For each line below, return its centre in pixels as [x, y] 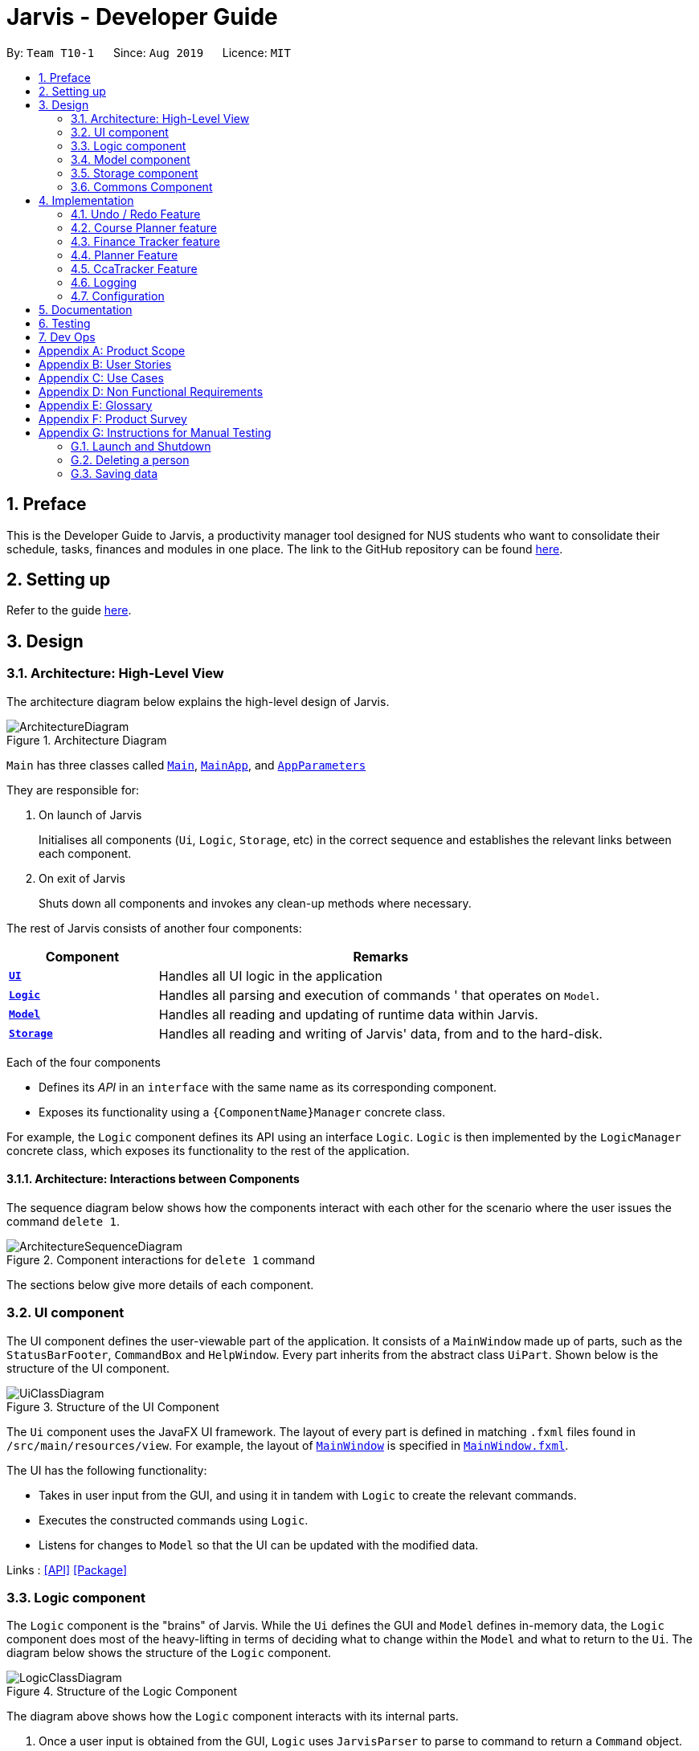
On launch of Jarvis [90, 814]
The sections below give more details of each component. [160, 1284]
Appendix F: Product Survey [113, 418]
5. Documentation [86, 309]
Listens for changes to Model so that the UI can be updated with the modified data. [259, 1545]
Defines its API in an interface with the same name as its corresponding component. [268, 1087]
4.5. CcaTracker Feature [134, 268]
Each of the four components [84, 1062]
